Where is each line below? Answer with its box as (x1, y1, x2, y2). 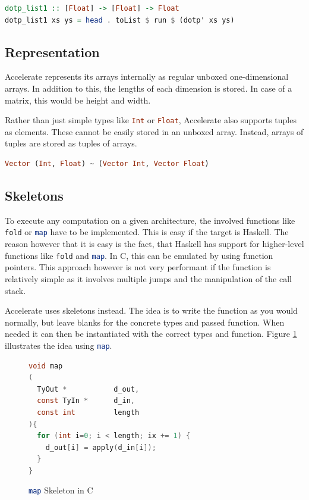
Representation (5, 42, 100, 61)
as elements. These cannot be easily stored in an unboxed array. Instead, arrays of (5, 125, 304, 137)
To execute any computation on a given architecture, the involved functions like (5, 214, 295, 226)
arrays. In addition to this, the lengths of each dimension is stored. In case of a (5, 82, 292, 94)
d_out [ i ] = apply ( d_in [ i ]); (45, 443, 156, 452)
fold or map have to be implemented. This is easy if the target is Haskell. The (5, 226, 289, 238)
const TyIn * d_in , (37, 396, 135, 405)
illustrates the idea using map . (5, 339, 112, 351)
